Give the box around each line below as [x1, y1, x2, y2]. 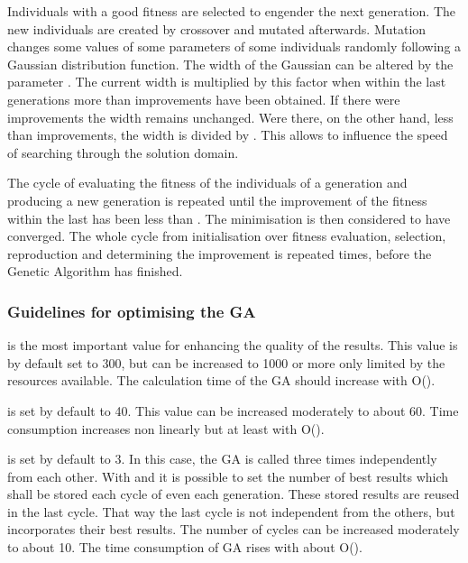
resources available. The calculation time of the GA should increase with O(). [7, 371, 436, 390]
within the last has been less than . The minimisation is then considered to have [7, 208, 451, 227]
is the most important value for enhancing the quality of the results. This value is [7, 336, 458, 355]
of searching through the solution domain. [7, 143, 239, 162]
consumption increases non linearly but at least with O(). [7, 419, 325, 438]
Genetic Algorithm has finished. [7, 262, 183, 281]
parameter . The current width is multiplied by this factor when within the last [7, 72, 446, 91]
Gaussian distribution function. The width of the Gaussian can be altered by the [7, 54, 454, 73]
